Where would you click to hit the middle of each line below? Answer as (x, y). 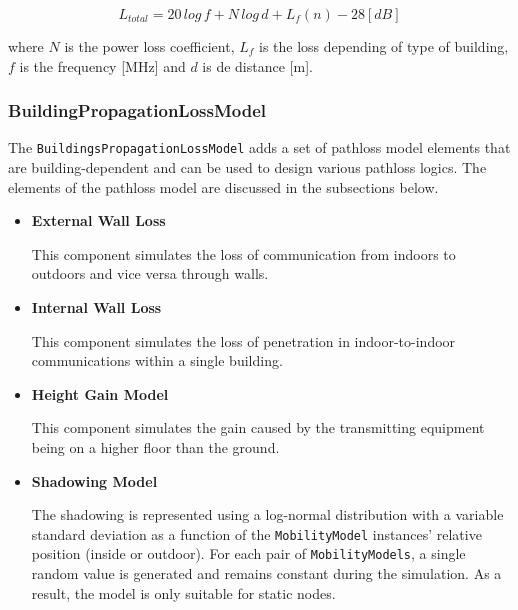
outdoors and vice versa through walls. (150, 273)
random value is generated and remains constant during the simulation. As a (266, 573)
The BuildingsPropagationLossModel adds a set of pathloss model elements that (259, 147)
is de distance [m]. (257, 65)
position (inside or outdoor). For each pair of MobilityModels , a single (248, 553)
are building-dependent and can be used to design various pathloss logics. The (247, 167)
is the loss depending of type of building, (384, 46)
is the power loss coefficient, (149, 46)
